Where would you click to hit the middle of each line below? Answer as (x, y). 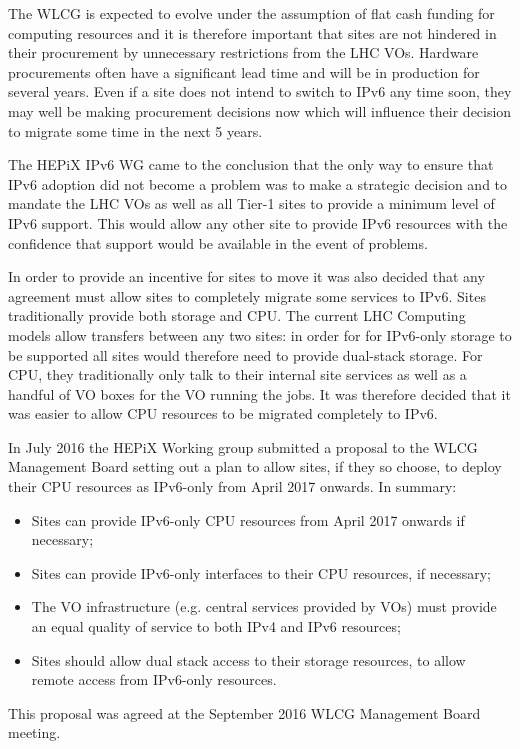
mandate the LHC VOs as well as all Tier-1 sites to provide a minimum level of (251, 203)
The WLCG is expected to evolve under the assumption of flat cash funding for (251, 13)
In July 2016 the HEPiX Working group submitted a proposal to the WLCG (243, 446)
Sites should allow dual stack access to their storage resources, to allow (248, 659)
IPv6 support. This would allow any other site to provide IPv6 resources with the (258, 222)
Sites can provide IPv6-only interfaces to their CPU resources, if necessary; (261, 572)
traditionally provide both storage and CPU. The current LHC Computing (237, 315)
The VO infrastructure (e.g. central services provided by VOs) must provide (264, 606)
